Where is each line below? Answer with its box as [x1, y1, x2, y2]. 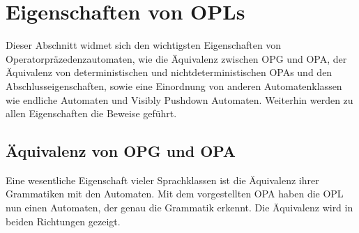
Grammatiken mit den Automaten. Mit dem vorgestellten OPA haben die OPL [6, 186, 344, 201]
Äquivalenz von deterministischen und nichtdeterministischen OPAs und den [6, 65, 333, 80]
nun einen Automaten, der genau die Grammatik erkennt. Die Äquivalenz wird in [6, 200, 353, 215]
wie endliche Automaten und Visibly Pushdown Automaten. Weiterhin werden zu [6, 92, 353, 107]
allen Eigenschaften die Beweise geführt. [6, 106, 177, 121]
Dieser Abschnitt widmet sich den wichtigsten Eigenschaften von [6, 38, 282, 52]
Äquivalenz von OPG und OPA [6, 140, 236, 162]
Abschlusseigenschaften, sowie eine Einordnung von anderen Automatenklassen [6, 78, 342, 93]
